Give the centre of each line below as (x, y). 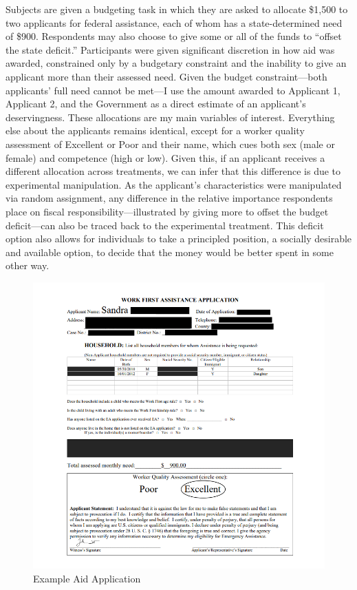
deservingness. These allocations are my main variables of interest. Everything (170, 117)
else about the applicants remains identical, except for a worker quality (155, 130)
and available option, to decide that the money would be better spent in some (170, 252)
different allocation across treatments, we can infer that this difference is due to (173, 171)
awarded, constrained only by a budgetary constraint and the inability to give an (176, 63)
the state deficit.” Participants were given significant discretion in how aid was (170, 49)
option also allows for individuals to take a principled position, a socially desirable (179, 239)
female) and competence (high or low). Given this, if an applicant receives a (165, 157)
